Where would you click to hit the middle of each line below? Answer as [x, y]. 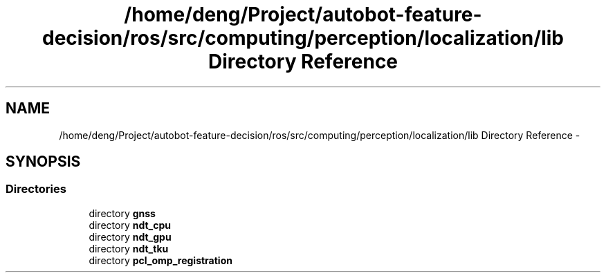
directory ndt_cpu [130, 225]
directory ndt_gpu [130, 237]
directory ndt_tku [129, 248]
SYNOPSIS [43, 162]
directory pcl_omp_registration [160, 260]
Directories [36, 189]
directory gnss [122, 213]
